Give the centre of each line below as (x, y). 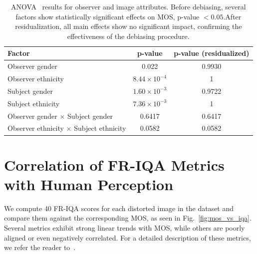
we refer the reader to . (40, 247)
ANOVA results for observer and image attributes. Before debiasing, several (128, 6)
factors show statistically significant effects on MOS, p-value (108, 16)
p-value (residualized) (212, 53)
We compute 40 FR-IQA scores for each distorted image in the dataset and (119, 208)
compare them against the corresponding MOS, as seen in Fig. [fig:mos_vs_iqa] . (128, 218)
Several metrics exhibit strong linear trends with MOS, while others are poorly (125, 228)
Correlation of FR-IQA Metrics (114, 164)
